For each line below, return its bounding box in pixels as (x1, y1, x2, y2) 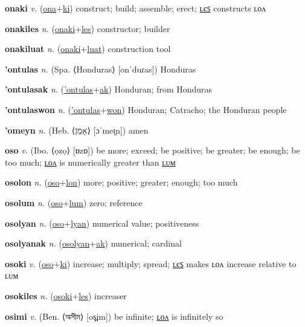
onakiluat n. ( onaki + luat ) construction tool (5, 42, 171, 55)
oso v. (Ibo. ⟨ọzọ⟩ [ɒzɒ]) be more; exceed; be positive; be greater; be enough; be (5, 144, 300, 157)
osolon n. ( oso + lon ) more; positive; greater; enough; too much (5, 176, 238, 189)
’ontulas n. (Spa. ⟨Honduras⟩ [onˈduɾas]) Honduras (5, 62, 196, 75)
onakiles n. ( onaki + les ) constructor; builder (5, 22, 170, 34)
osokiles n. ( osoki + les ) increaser (5, 289, 127, 302)
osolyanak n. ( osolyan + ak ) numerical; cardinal (5, 237, 182, 250)
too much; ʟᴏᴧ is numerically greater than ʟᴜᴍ (5, 155, 176, 168)
